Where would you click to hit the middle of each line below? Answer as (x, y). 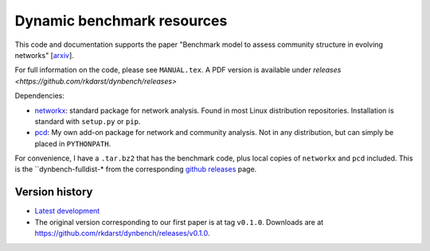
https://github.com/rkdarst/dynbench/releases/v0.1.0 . (122, 234)
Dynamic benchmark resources (121, 21)
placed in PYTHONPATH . (73, 144)
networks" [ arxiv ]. (45, 55)
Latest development (67, 211)
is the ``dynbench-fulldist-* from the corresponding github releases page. (136, 169)
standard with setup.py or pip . (88, 121)
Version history (54, 192)
